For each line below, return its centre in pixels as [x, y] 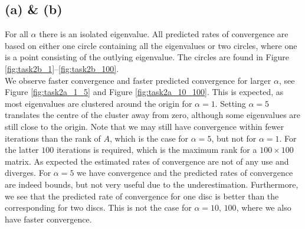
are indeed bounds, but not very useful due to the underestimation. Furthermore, [152, 184]
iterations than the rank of [53, 138]
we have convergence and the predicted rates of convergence [185, 173]
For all [17, 34]
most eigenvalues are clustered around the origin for [99, 103]
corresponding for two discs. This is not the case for [98, 207]
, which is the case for [149, 138]
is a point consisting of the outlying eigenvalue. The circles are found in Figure [147, 57]
